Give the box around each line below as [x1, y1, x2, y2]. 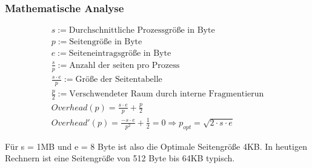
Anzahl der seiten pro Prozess [69, 61, 180, 70]
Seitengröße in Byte [69, 38, 142, 47]
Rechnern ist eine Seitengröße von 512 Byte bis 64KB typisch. [5, 152, 235, 164]
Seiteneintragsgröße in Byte [68, 49, 171, 58]
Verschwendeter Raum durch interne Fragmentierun [69, 90, 264, 99]
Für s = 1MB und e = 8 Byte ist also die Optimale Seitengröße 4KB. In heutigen [5, 139, 307, 152]
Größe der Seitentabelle [75, 75, 162, 84]
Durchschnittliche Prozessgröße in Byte [68, 26, 215, 35]
